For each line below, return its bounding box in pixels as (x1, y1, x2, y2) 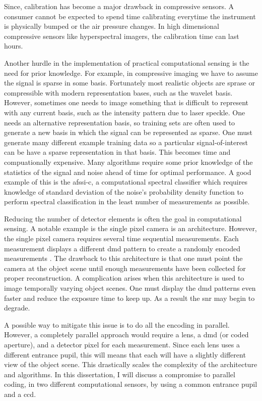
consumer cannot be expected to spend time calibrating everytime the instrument (4, 11, 256, 21)
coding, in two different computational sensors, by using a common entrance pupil (4, 379, 257, 389)
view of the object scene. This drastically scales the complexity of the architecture (4, 359, 257, 370)
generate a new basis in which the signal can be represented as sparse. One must (4, 127, 253, 138)
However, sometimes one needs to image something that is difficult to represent (4, 97, 249, 108)
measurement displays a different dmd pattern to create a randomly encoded (4, 243, 241, 253)
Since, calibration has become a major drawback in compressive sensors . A (4, 1, 234, 11)
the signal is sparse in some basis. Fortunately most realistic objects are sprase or (4, 77, 255, 88)
